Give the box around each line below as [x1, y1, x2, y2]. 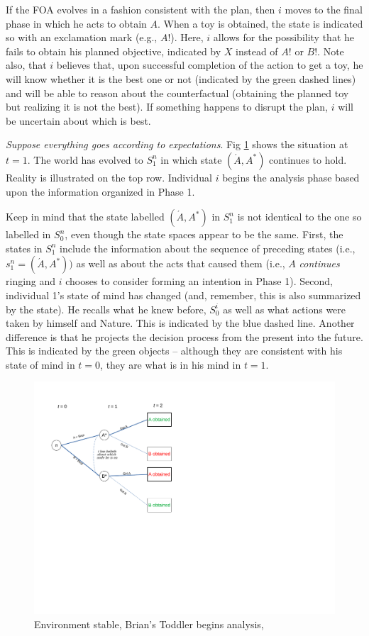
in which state [160, 152, 222, 167]
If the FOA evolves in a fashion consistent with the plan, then [6, 2, 275, 16]
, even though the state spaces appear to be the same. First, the [65, 227, 343, 242]
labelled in [6, 227, 51, 242]
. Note [317, 43, 344, 58]
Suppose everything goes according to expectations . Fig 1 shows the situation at [6, 137, 348, 152]
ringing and [6, 274, 56, 289]
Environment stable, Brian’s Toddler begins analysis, [34, 616, 264, 631]
